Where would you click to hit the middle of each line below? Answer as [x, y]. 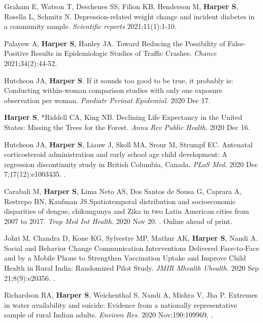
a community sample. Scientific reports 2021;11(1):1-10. [90, 26]
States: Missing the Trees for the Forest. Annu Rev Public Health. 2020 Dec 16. [127, 127]
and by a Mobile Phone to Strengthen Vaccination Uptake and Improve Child [125, 258]
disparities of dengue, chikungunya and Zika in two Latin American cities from [127, 211]
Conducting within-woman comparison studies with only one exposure [113, 90]
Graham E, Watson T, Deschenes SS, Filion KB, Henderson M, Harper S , [121, 6]
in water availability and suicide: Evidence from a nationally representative [121, 304]
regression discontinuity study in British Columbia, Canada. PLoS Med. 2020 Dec [131, 164]
